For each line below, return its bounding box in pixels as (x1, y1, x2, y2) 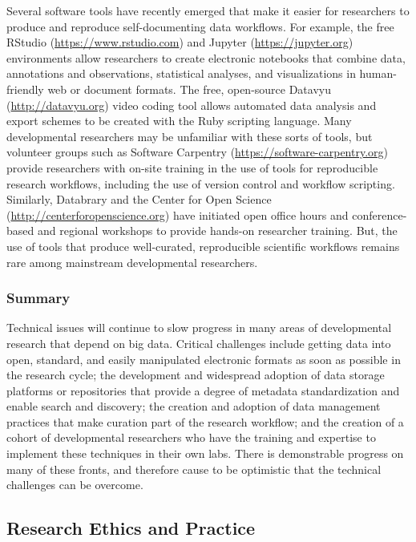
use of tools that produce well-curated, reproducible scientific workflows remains (6, 237, 400, 254)
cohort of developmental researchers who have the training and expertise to (6, 429, 376, 446)
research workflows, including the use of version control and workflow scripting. (6, 175, 395, 192)
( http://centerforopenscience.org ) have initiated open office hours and (6, 206, 349, 223)
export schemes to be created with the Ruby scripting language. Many (6, 112, 352, 129)
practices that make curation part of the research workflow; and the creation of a (6, 413, 404, 430)
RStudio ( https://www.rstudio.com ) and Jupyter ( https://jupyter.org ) (6, 34, 353, 51)
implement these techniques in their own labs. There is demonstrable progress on (6, 445, 404, 462)
